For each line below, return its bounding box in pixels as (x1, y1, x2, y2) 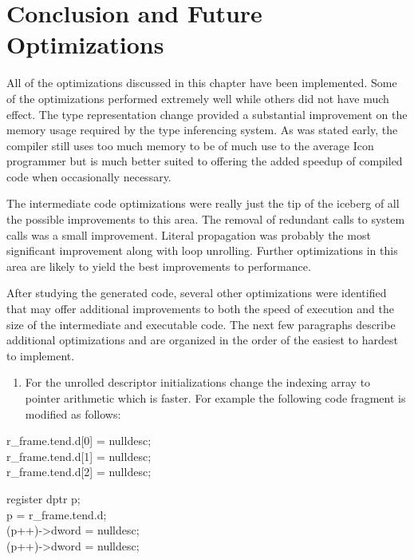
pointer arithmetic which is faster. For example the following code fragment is (25, 390, 406, 406)
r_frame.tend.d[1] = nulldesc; (6, 447, 152, 464)
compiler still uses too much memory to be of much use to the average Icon (6, 137, 374, 153)
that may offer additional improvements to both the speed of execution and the (6, 300, 394, 317)
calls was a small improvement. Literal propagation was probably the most (6, 226, 371, 243)
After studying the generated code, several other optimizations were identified (6, 284, 387, 301)
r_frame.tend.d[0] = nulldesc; (6, 432, 152, 449)
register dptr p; (6, 490, 81, 506)
